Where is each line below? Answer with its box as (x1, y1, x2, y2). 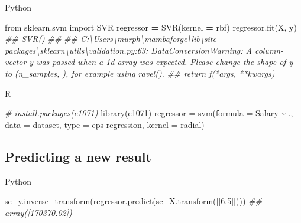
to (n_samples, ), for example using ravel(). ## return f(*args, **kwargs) (5, 67, 275, 79)
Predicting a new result (5, 147, 151, 165)
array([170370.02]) (5, 206, 72, 218)
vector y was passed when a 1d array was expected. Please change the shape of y (5, 55, 293, 68)
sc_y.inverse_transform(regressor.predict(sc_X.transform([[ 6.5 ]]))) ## (5, 195, 262, 207)
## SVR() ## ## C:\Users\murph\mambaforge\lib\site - (5, 32, 219, 45)
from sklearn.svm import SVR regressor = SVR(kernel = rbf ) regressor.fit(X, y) (5, 21, 297, 33)
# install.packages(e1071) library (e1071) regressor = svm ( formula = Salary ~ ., (5, 107, 293, 119)
